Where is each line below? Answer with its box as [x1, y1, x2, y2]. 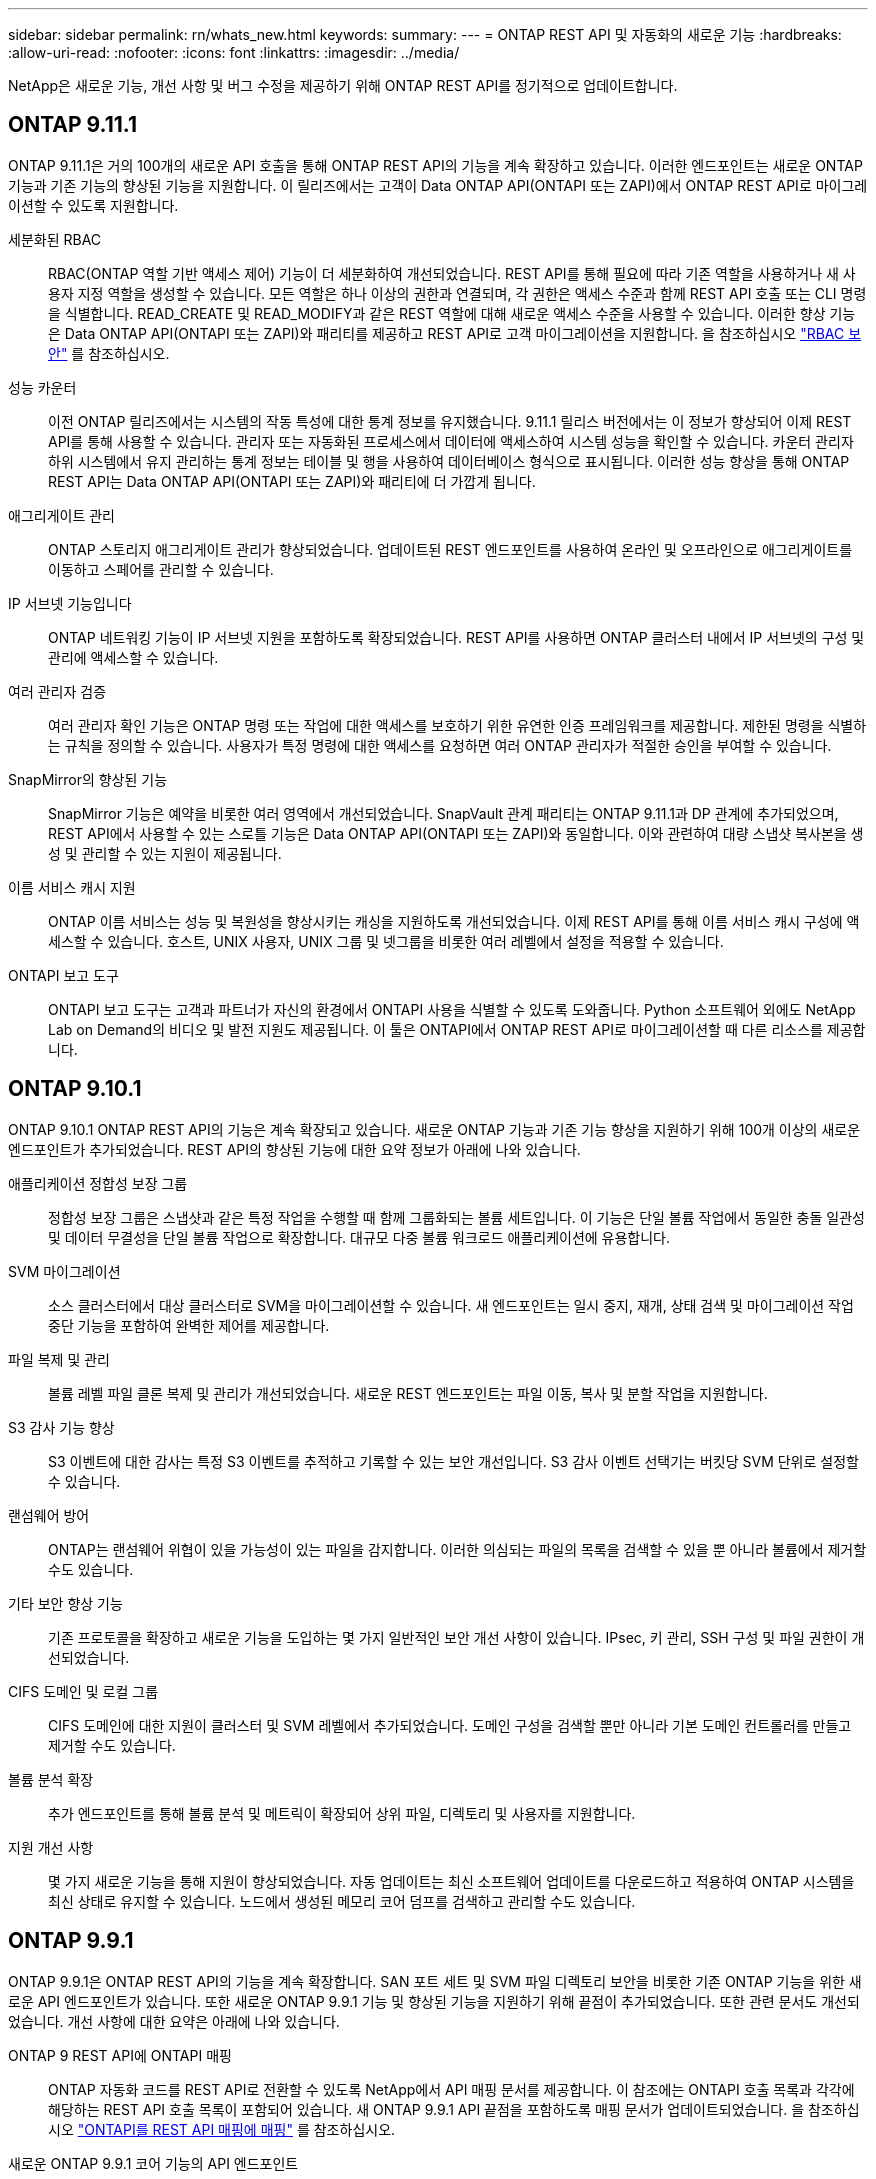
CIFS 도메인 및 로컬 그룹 [8, 1682, 159, 1700]
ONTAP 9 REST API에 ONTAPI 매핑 [8, 2046, 232, 2064]
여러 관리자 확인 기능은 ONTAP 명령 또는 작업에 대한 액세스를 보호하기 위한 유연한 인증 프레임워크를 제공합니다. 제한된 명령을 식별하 [48, 716, 867, 734]
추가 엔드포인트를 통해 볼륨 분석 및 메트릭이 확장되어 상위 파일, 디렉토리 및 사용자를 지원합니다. [48, 1804, 636, 1822]
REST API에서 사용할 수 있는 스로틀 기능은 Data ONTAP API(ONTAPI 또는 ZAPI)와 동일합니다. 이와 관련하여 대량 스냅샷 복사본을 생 [48, 824, 864, 842]
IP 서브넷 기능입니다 [8, 594, 132, 612]
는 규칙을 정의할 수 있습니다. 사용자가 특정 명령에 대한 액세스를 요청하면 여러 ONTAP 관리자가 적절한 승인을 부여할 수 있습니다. [48, 736, 832, 754]
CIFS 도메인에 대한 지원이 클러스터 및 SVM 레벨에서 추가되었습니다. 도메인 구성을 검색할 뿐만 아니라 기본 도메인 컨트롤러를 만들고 [48, 1716, 852, 1734]
